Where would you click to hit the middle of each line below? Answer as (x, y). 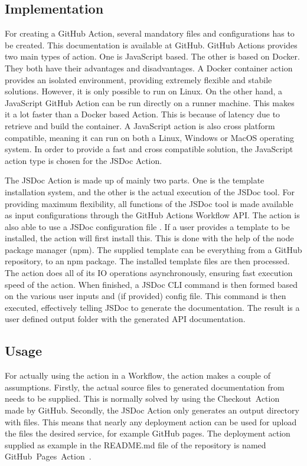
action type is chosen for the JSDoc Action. (84, 160)
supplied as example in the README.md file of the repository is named (135, 444)
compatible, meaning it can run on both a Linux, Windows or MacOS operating (150, 137)
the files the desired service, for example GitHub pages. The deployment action (148, 433)
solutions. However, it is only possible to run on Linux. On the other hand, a (144, 91)
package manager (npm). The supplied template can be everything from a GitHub (153, 249)
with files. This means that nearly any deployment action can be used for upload (151, 421)
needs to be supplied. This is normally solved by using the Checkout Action (142, 398)
